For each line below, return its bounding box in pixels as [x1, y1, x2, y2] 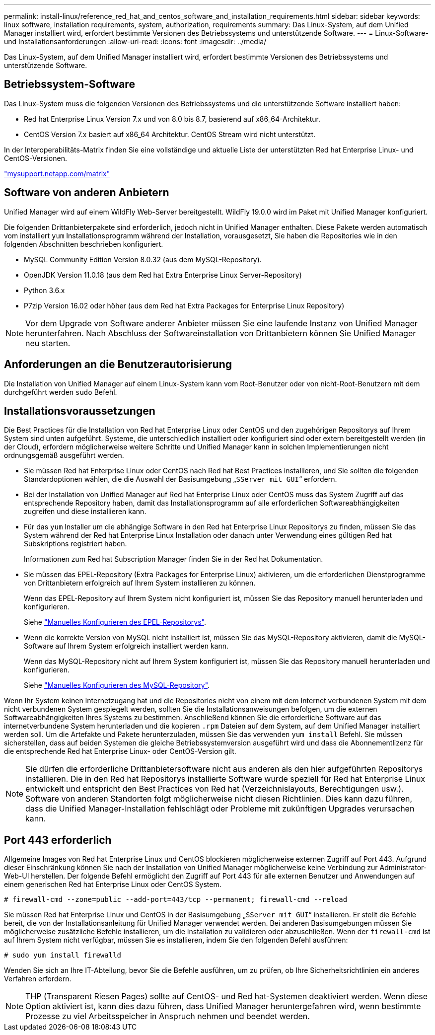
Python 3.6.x [24, 286, 65, 295]
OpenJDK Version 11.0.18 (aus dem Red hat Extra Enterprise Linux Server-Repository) [24, 270, 302, 279]
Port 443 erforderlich [4, 833, 112, 846]
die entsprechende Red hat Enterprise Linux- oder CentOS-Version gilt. [4, 747, 236, 756]
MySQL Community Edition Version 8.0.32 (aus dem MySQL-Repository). [24, 255, 262, 264]
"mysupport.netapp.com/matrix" [4, 169, 110, 178]
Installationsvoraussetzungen [4, 404, 155, 417]
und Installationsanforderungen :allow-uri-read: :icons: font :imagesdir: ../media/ [4, 37, 267, 46]
